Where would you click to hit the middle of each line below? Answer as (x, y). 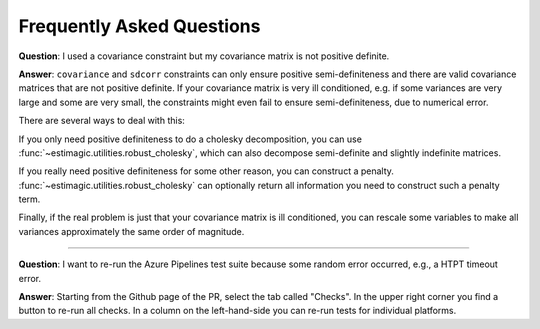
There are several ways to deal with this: (101, 121)
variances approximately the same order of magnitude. (131, 231)
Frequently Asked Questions (139, 26)
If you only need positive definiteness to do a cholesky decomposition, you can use (190, 139)
